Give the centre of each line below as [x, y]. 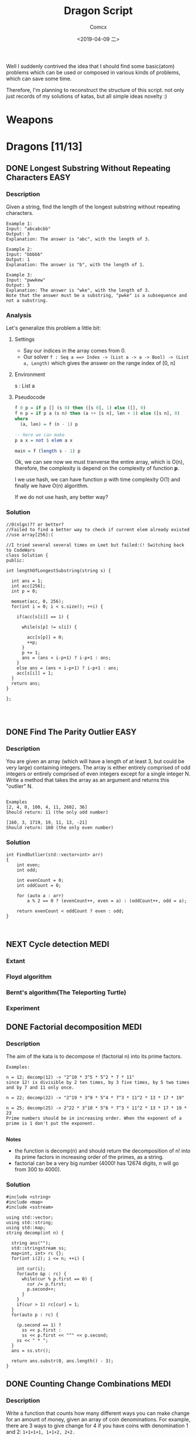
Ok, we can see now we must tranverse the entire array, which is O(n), [99, 462]
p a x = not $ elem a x [44, 440]
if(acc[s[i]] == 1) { [43, 617]
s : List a [25, 386]
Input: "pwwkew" [26, 280]
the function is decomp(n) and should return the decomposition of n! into [102, 1151]
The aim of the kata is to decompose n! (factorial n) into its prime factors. [94, 1057]
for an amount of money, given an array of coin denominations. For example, [98, 1420]
